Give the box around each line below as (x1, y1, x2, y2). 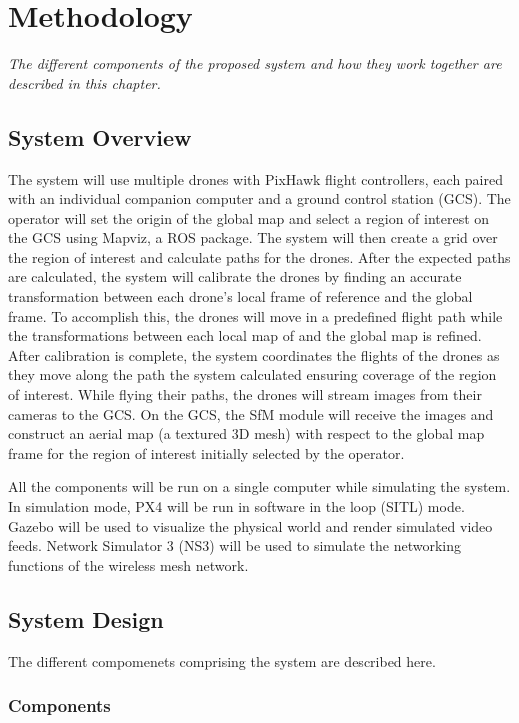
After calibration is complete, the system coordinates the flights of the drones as (8, 344, 500, 365)
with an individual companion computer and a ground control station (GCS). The (8, 188, 511, 209)
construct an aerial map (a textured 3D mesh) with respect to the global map (8, 423, 485, 444)
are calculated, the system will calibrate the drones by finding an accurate (8, 266, 462, 287)
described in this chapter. (8, 72, 161, 93)
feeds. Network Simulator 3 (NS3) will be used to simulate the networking (8, 535, 461, 556)
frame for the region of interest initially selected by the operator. (8, 442, 405, 463)
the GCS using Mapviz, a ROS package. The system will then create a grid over (8, 227, 498, 248)
